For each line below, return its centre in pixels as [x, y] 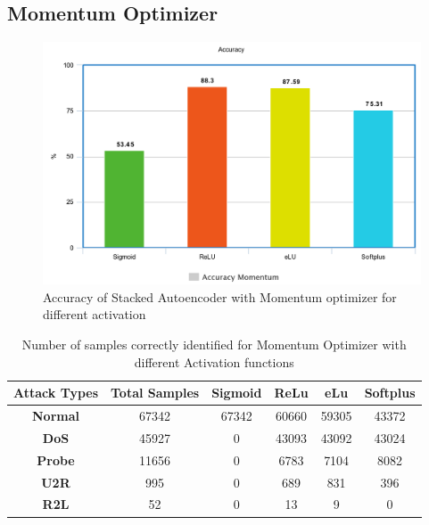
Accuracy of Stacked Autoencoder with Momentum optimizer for [220, 296]
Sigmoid [237, 393]
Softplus [390, 393]
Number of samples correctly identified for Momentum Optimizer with [214, 345]
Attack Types [56, 393]
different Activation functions [214, 361]
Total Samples [155, 393]
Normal [56, 416]
